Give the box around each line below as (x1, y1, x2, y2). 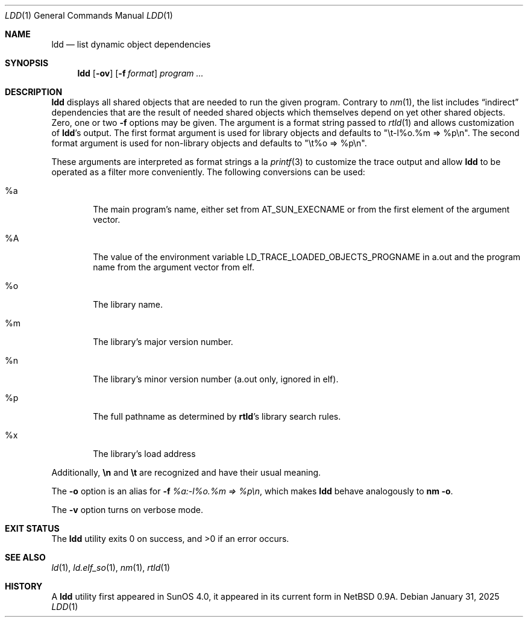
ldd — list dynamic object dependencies (51, 39, 211, 49)
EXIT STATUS (5, 523, 60, 533)
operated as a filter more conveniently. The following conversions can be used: (51, 167, 365, 177)
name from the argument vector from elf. (93, 262, 255, 272)
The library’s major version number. (93, 337, 233, 347)
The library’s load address (93, 449, 196, 459)
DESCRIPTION (5, 87, 63, 97)
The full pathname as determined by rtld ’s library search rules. (93, 411, 341, 421)
